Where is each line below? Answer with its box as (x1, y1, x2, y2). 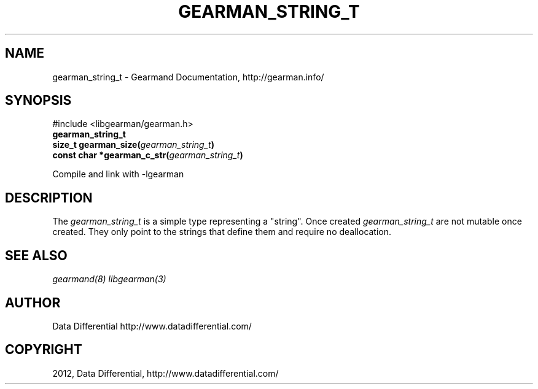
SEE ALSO (5, 247, 68, 263)
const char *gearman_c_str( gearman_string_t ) (52, 150, 243, 161)
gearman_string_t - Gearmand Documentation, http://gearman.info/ (52, 71, 324, 82)
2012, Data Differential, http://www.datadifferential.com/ (52, 368, 279, 379)
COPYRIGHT (5, 342, 82, 358)
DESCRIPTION (5, 190, 93, 206)
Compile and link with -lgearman (52, 169, 184, 180)
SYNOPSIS (5, 93, 72, 109)
